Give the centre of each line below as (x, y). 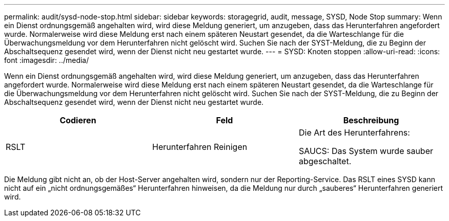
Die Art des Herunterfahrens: (354, 132)
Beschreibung (371, 120)
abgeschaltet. (325, 161)
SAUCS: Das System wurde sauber (366, 151)
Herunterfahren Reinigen (200, 147)
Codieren (78, 120)
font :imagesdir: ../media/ (47, 60)
